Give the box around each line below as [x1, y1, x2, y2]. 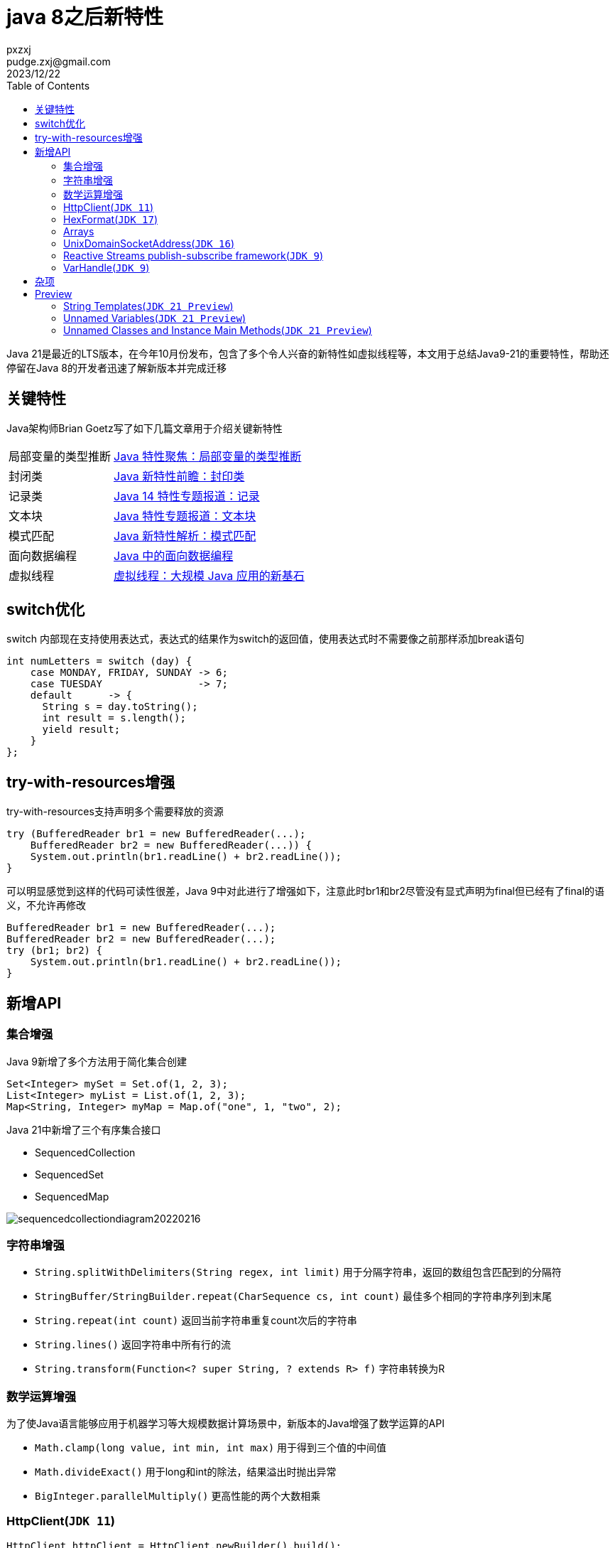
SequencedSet [35, 1168, 104, 1181]
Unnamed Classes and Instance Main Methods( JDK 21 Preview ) [63, 323, 372, 336]
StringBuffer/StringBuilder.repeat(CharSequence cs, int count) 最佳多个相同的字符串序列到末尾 [35, 1290, 553, 1303]
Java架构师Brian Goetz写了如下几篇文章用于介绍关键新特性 [6, 421, 283, 434]
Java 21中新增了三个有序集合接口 [6, 1123, 161, 1136]
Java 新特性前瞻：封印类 [114, 468, 245, 483]
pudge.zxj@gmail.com [6, 55, 111, 68]
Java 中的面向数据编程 [114, 548, 234, 563]
